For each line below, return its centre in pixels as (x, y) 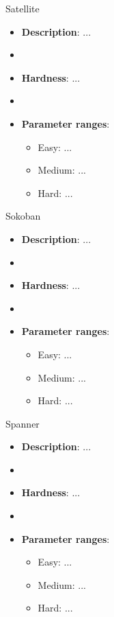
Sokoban (23, 216)
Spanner (23, 423)
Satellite (23, 8)
